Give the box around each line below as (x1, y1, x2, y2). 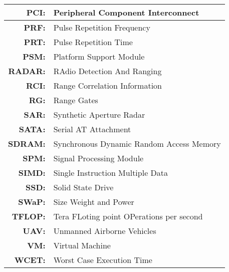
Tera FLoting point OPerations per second (53, 210, 203, 222)
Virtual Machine (53, 239, 111, 251)
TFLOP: (12, 210, 46, 222)
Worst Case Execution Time (53, 254, 152, 265)
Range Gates (53, 94, 98, 106)
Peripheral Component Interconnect (53, 7, 199, 18)
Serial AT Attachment (53, 123, 131, 135)
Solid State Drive (53, 181, 114, 193)
